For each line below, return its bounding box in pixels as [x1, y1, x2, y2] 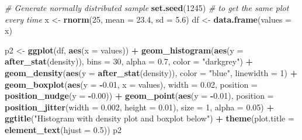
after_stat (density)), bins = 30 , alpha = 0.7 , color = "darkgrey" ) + [5, 55, 254, 67]
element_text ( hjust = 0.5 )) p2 [5, 123, 122, 135]
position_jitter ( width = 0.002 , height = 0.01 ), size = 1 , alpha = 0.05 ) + [5, 100, 274, 113]
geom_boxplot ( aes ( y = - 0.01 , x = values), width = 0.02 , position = [5, 78, 258, 90]
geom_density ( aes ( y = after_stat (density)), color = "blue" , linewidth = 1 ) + [5, 66, 298, 78]
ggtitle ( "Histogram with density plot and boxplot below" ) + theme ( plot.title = [5, 112, 294, 124]
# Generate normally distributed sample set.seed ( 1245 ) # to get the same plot [5, 2, 289, 13]
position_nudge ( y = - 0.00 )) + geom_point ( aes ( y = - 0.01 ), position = [5, 89, 274, 102]
